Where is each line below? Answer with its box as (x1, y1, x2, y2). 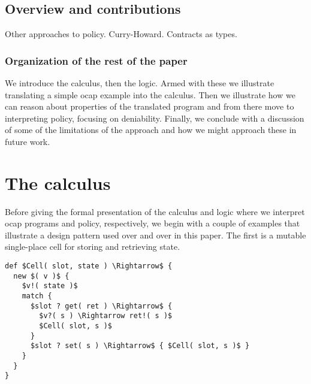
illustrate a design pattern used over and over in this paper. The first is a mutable (5, 228, 306, 241)
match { (22, 292, 52, 301)
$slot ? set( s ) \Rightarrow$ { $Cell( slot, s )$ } (30, 341, 250, 350)
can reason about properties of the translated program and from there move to (5, 100, 294, 113)
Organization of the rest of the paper (5, 53, 188, 68)
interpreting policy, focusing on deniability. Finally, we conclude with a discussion (5, 111, 304, 124)
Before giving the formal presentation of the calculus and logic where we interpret (5, 205, 305, 217)
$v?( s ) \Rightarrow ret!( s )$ (39, 312, 173, 320)
